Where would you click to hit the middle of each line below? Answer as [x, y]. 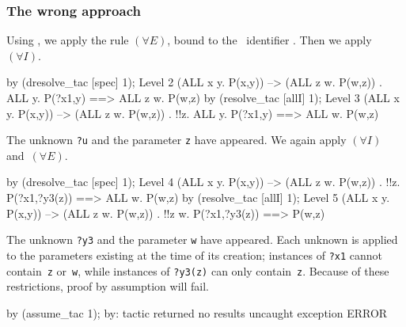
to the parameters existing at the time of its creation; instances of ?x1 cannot [195, 255]
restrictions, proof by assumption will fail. [108, 286]
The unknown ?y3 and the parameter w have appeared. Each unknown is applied [202, 240]
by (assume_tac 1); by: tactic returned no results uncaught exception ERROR [197, 312]
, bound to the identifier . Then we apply [269, 40]
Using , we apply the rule [68, 40]
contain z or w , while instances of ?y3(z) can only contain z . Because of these [198, 270]
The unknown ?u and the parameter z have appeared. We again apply [176, 140]
